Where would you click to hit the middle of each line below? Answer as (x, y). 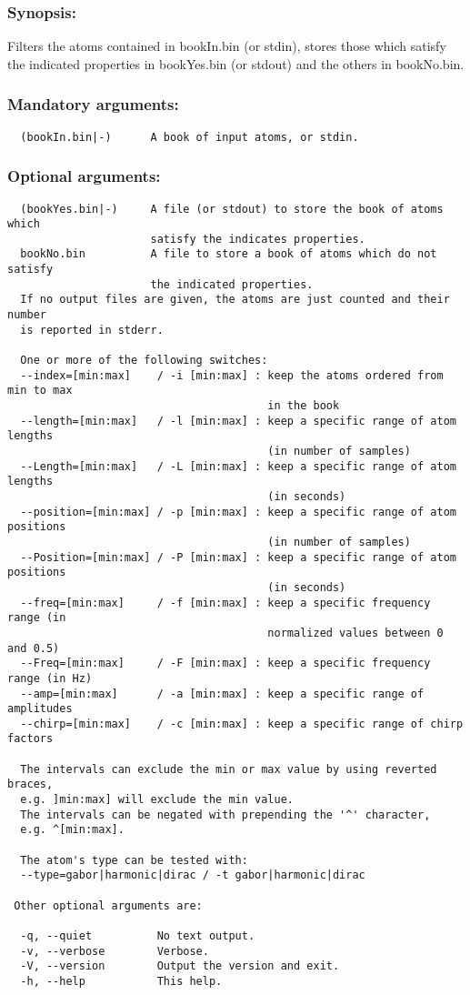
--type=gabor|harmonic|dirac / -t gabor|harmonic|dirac (193, 875)
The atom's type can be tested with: (134, 860)
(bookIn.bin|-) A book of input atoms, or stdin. (190, 137)
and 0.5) (34, 648)
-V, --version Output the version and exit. (180, 966)
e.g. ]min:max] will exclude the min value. (157, 800)
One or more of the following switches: (144, 361)
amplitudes (40, 709)
